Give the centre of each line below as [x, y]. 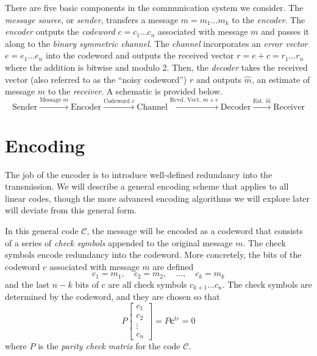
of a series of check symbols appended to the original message [119, 242]
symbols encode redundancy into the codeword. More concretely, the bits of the [153, 255]
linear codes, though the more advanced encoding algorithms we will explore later [158, 198]
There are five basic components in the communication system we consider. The [154, 7]
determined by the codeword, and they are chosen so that [112, 297]
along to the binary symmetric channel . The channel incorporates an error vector [156, 43]
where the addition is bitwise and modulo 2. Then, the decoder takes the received [156, 67]
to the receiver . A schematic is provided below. [135, 91]
